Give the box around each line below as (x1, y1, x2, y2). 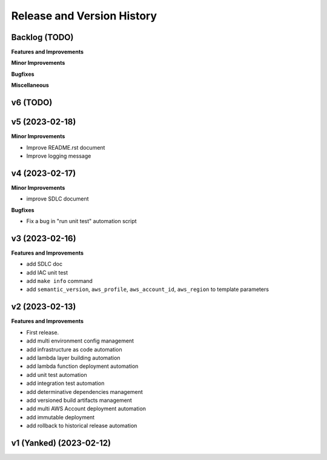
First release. (26, 328, 59, 336)
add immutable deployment (26, 413, 95, 421)
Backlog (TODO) (11, 32, 74, 42)
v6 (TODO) (11, 98, 53, 108)
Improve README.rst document (26, 144, 105, 151)
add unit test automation (26, 371, 87, 378)
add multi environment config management (26, 337, 134, 345)
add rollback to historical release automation (26, 422, 137, 430)
